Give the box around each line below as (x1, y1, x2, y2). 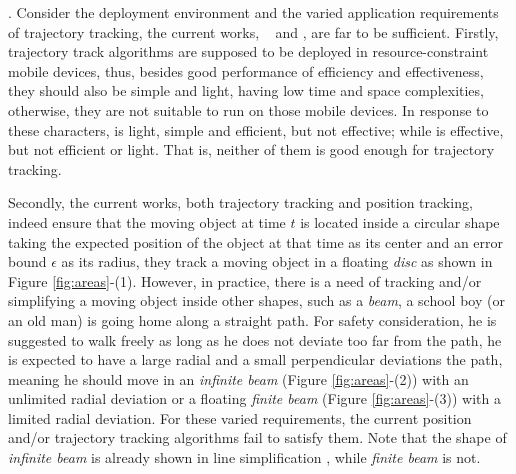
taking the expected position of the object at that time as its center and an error (8, 231, 504, 252)
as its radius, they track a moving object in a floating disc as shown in (61, 251, 493, 272)
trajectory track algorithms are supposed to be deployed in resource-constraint (8, 41, 489, 62)
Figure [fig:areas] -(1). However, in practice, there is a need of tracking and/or (8, 270, 482, 291)
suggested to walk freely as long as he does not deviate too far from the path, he (8, 329, 502, 350)
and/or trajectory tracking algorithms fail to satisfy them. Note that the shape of (8, 427, 507, 448)
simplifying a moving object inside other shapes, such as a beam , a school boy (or (8, 290, 505, 311)
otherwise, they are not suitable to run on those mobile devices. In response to (8, 99, 489, 120)
